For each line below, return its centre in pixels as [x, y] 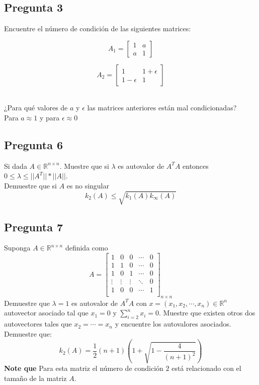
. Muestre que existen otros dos [207, 313]
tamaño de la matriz [35, 378]
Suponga [17, 248]
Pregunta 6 [34, 144]
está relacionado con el [206, 368]
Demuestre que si [30, 185]
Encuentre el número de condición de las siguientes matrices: [98, 28]
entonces [196, 166]
